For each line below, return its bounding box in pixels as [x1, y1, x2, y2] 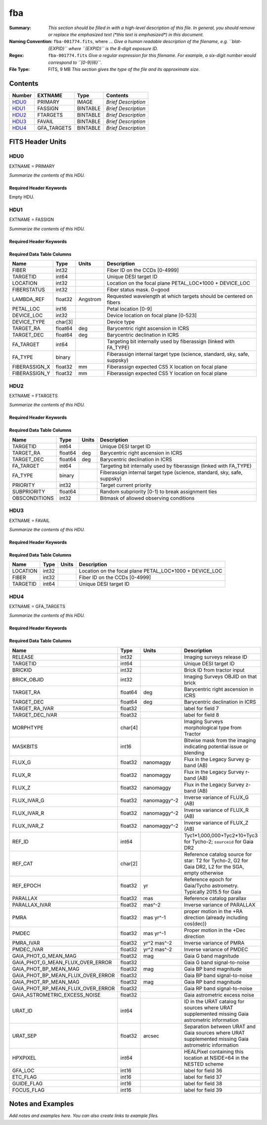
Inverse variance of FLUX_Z [183, 819, 249, 826]
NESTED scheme [183, 1061, 224, 1068]
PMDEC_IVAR [12, 946, 44, 953]
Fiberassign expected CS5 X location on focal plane [106, 363, 227, 370]
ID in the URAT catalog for [183, 998, 245, 1005]
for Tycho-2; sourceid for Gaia [183, 838, 254, 845]
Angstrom [78, 296, 101, 303]
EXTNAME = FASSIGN [9, 217, 54, 223]
